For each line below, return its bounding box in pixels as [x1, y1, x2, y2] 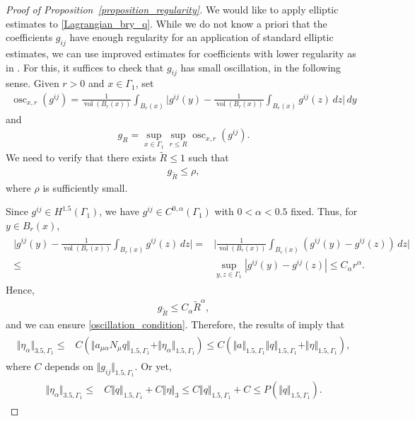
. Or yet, [134, 358, 172, 373]
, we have [99, 204, 140, 219]
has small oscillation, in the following [180, 59, 341, 74]
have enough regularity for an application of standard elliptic [69, 30, 334, 45]
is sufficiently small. [42, 180, 128, 195]
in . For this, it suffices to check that [6, 59, 164, 74]
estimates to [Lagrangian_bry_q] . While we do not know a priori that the [6, 16, 327, 30]
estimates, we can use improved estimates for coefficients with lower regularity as [6, 45, 356, 60]
